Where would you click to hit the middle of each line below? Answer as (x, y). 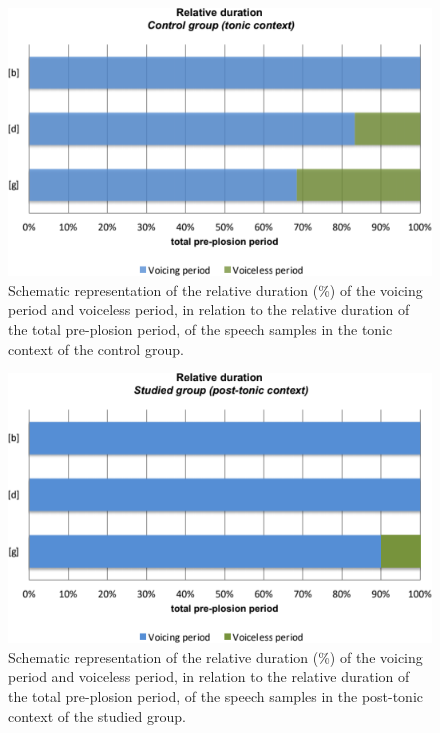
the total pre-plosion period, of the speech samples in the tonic (200, 329)
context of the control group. (96, 348)
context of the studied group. (97, 715)
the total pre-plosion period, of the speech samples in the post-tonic (216, 695)
